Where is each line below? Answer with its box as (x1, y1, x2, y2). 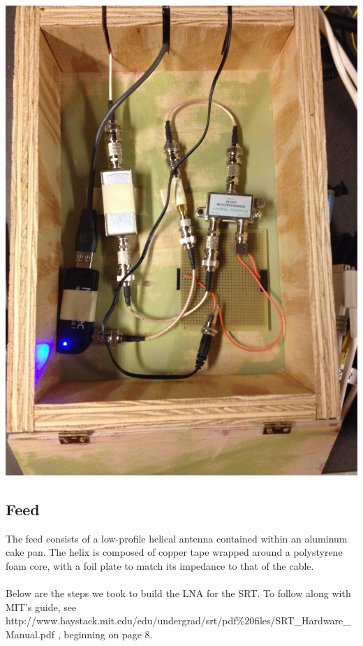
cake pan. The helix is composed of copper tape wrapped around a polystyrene (6, 545, 343, 559)
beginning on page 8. (64, 626, 153, 641)
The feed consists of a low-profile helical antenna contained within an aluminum (6, 531, 348, 545)
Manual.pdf (6, 626, 55, 641)
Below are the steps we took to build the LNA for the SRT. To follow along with (6, 586, 351, 601)
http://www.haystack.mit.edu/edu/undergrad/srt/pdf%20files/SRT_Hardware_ (6, 613, 350, 628)
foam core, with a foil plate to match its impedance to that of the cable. (6, 558, 314, 573)
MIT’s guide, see (6, 599, 77, 614)
